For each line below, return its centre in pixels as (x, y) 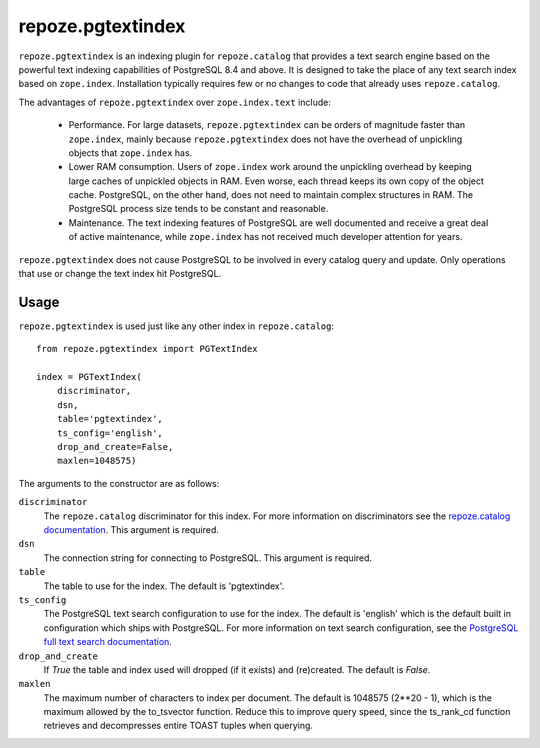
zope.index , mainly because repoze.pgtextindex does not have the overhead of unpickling (265, 139)
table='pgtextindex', (110, 419)
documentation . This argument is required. (131, 529)
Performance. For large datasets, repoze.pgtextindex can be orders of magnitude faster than (267, 125)
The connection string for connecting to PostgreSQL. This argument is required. (208, 557)
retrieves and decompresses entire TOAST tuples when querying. (178, 726)
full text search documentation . (107, 642)
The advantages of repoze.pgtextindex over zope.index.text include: (175, 102)
